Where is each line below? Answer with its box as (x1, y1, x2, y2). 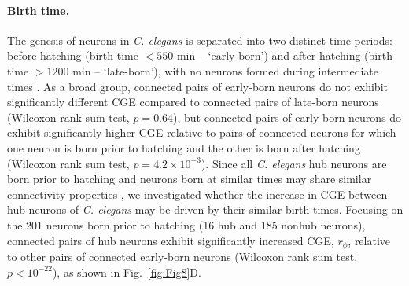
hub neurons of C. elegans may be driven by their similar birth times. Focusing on (7, 201, 403, 218)
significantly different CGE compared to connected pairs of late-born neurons (7, 93, 379, 110)
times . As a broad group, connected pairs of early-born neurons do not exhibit (7, 78, 388, 94)
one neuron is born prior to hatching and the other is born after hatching (7, 139, 360, 156)
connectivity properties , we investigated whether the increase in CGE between (7, 185, 388, 202)
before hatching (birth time (7, 47, 138, 64)
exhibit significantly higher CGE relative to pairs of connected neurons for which (7, 124, 396, 141)
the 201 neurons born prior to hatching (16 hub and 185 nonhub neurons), (7, 216, 366, 233)
